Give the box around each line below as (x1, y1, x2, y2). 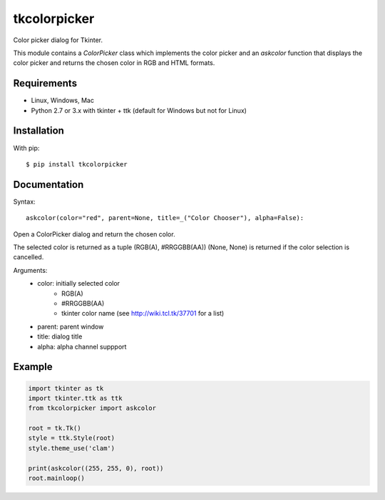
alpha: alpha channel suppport (37, 342, 127, 351)
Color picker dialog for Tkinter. (13, 36, 103, 44)
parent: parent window (37, 322, 104, 331)
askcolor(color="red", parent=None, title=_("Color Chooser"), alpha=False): (26, 214, 304, 222)
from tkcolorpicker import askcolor (28, 404, 157, 412)
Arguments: (13, 266, 48, 274)
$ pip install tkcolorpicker (26, 160, 128, 168)
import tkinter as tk (28, 384, 104, 392)
